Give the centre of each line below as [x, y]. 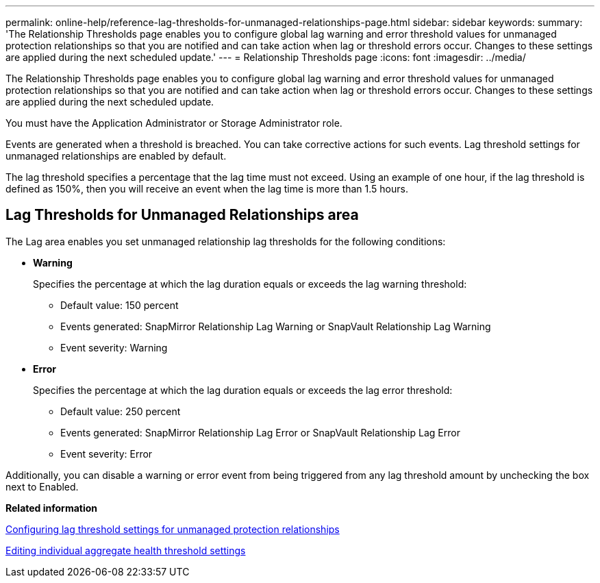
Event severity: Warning [114, 347]
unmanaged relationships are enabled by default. [116, 156]
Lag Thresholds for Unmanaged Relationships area [182, 215]
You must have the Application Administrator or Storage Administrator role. [174, 123]
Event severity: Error [107, 454]
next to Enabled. [42, 486]
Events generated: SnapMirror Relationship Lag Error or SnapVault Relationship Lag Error [260, 432]
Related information [52, 508]
